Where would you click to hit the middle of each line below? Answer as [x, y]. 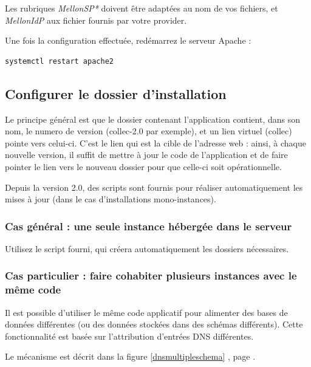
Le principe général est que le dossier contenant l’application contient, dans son [153, 119]
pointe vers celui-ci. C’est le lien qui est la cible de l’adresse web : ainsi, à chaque [155, 142]
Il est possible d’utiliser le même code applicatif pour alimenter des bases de [146, 312]
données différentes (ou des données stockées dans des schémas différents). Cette [154, 324]
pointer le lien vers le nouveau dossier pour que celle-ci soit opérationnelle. [143, 166]
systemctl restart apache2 [59, 61]
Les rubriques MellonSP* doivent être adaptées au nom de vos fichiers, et [142, 8]
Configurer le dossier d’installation [116, 93]
